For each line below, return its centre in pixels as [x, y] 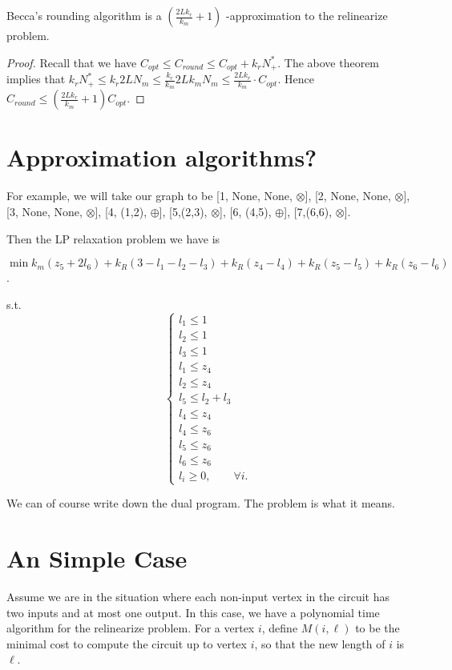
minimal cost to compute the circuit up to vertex [127, 643]
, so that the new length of [320, 643]
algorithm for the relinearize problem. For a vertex [131, 628]
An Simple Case [97, 558]
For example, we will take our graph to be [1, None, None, [149, 196]
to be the [377, 628]
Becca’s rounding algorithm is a [84, 15]
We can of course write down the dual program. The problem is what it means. [201, 503]
